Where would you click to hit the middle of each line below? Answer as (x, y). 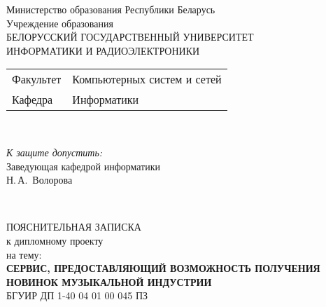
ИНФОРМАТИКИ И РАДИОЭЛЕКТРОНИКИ (103, 50)
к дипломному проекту (55, 240)
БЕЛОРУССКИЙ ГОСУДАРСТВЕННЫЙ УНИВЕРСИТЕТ (130, 37)
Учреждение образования (60, 23)
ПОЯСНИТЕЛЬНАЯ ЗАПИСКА (74, 227)
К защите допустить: (55, 152)
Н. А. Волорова (40, 180)
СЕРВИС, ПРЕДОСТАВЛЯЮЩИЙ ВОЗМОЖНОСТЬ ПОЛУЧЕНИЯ (163, 268)
